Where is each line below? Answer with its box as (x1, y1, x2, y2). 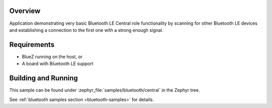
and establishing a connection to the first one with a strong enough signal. (9, 27, 164, 33)
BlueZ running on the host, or (22, 53, 83, 60)
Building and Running (9, 74, 78, 83)
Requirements (9, 40, 55, 49)
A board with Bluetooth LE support (22, 61, 94, 67)
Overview (9, 7, 41, 15)
